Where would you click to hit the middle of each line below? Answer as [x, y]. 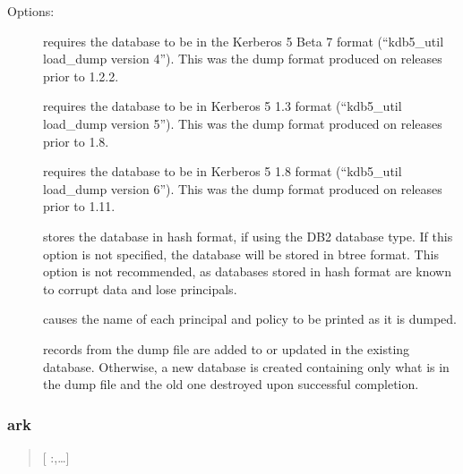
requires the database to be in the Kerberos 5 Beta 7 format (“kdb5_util [244, 41]
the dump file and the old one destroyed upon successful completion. [231, 384]
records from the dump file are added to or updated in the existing [227, 348]
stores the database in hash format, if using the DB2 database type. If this [248, 236]
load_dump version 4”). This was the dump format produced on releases [243, 59]
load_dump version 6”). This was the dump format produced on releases [243, 188]
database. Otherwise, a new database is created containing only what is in [246, 366]
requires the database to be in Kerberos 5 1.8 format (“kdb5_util [223, 171]
